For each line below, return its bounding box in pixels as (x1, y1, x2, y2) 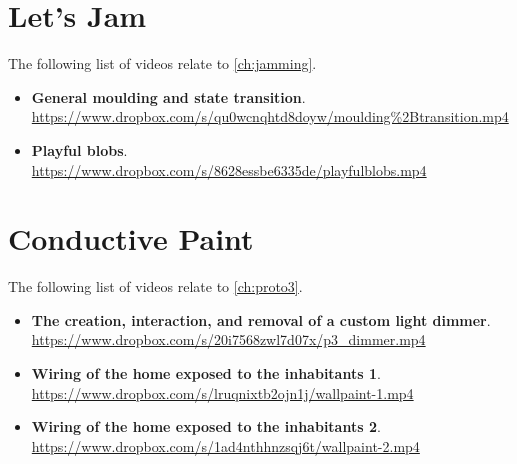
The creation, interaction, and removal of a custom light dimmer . (31, 309, 491, 330)
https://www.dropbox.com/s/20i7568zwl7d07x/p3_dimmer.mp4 (31, 329, 426, 350)
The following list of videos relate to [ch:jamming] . (8, 53, 317, 74)
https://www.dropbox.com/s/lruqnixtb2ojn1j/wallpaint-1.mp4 (31, 382, 414, 403)
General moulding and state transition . (31, 86, 306, 107)
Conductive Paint (8, 218, 254, 259)
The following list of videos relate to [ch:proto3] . (8, 276, 303, 297)
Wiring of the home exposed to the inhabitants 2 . (31, 416, 381, 437)
